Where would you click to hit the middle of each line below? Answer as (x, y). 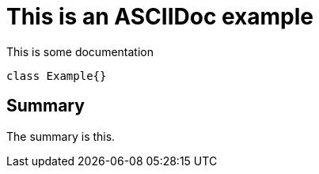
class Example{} (57, 76)
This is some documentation (80, 51)
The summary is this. (61, 136)
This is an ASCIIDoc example (160, 17)
